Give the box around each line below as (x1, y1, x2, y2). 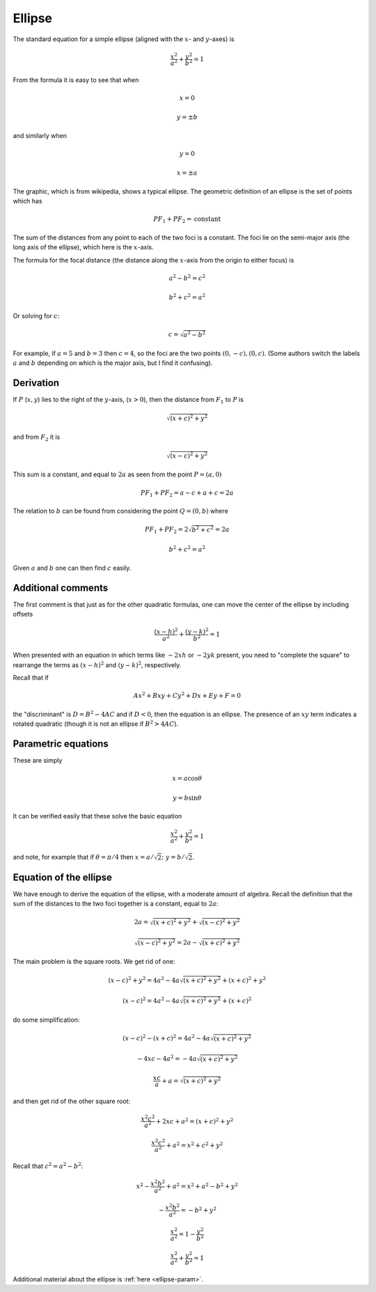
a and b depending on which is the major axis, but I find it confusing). (13, 359, 213, 367)
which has (13, 197, 42, 205)
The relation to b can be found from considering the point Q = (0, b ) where (13, 507, 229, 515)
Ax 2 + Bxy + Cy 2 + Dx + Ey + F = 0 (133, 690, 242, 700)
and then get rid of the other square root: (13, 1097, 131, 1105)
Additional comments (13, 582, 108, 593)
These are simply (13, 756, 63, 765)
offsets (13, 610, 33, 618)
